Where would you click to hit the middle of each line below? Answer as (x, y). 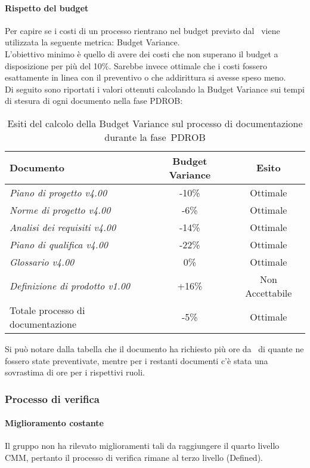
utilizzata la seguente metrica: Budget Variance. (92, 42)
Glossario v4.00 (42, 261)
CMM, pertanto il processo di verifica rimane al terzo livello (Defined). (134, 457)
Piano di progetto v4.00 (58, 192)
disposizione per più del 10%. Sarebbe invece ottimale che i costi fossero (136, 65)
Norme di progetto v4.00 (60, 210)
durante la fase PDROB (155, 137)
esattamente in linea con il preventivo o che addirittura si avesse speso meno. (145, 77)
